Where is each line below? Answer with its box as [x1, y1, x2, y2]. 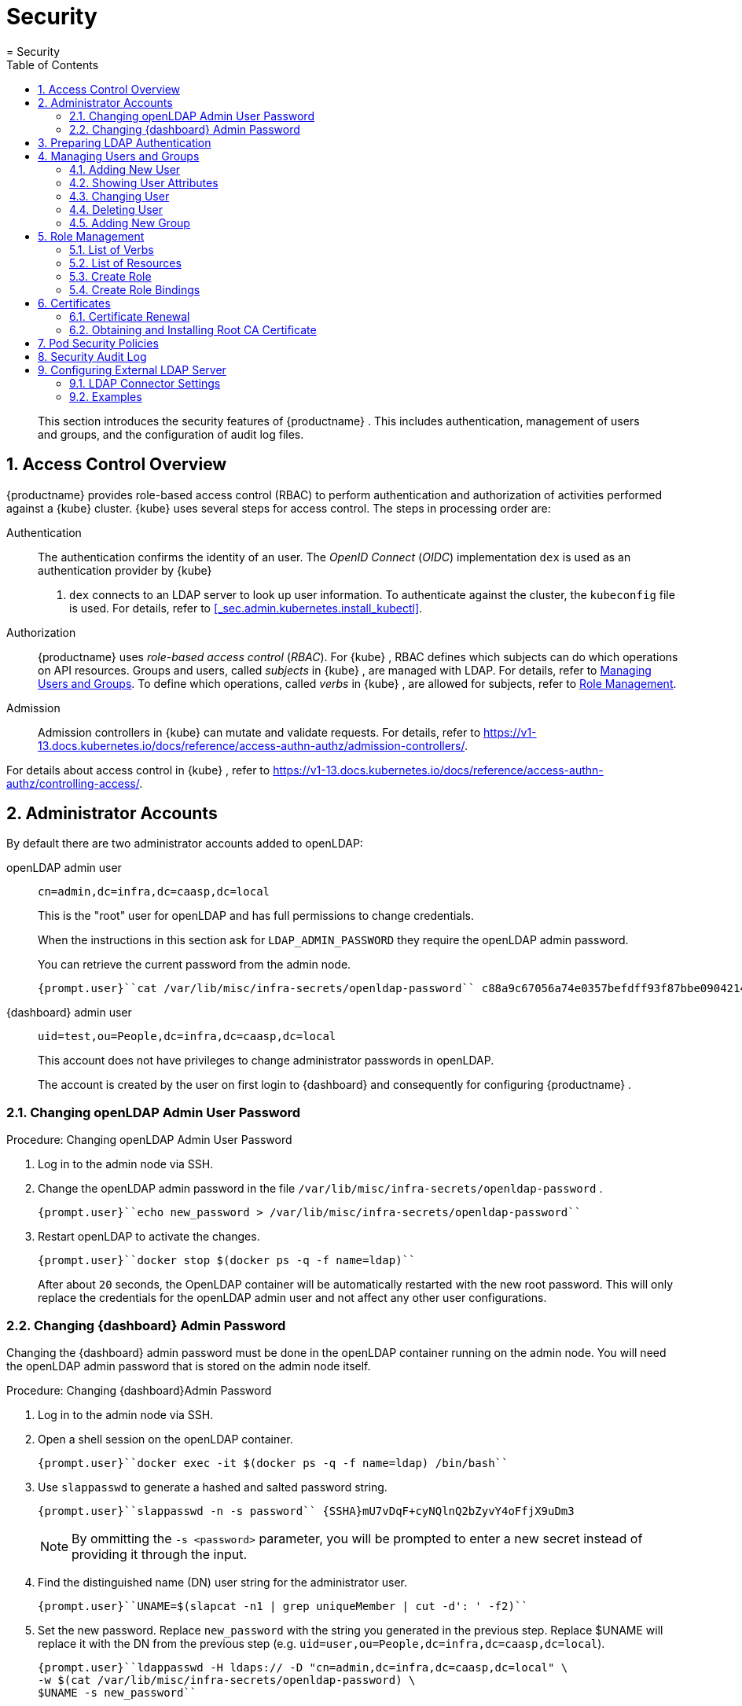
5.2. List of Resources [69, 256, 182, 270]
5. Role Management [38, 229, 145, 243]
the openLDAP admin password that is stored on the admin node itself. [6, 1359, 371, 1373]
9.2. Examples [69, 389, 142, 403]
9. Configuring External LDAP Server [38, 362, 226, 377]
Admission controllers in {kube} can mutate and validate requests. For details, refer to [38, 725, 481, 739]
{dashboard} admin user [6, 1006, 132, 1020]
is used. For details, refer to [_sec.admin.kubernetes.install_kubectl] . [69, 601, 423, 615]
